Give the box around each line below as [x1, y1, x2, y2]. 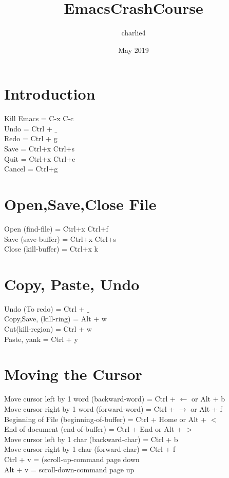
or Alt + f [190, 403, 222, 414]
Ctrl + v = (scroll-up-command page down [4, 453, 140, 464]
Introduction [4, 83, 96, 104]
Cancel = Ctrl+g [4, 163, 58, 174]
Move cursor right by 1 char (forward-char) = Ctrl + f [4, 444, 176, 454]
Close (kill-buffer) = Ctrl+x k [4, 243, 98, 254]
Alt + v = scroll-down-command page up [4, 464, 135, 474]
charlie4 [121, 27, 146, 38]
